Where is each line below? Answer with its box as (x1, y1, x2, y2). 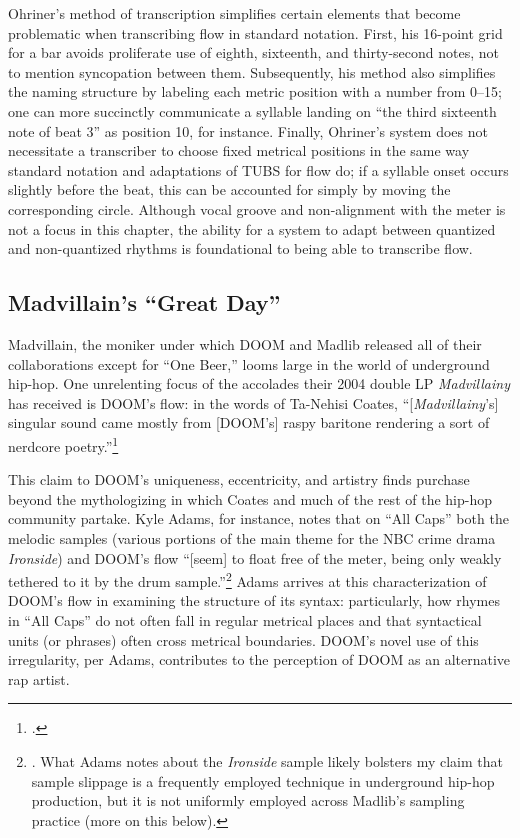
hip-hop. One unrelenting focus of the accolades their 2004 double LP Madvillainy (8, 373, 510, 394)
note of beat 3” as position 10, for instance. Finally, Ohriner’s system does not (8, 120, 488, 141)
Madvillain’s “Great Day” (8, 287, 281, 318)
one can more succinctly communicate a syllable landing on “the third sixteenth (8, 100, 497, 121)
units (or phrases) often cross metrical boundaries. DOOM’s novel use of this (8, 629, 479, 650)
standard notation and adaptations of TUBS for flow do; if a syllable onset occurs (8, 159, 509, 180)
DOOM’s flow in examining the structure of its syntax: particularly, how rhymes (8, 590, 500, 611)
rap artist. (8, 668, 70, 689)
